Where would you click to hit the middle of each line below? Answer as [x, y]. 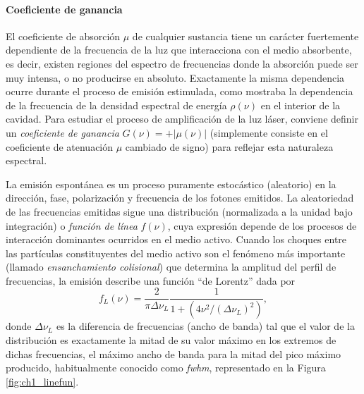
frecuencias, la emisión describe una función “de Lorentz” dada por [151, 280]
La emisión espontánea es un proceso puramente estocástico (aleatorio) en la [171, 184]
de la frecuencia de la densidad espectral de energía [116, 105]
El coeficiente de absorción [63, 36]
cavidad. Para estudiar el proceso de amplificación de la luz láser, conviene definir [182, 119]
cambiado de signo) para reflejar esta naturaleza [229, 146]
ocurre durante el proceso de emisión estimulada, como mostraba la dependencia [180, 91]
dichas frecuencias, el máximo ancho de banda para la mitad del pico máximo [174, 353]
